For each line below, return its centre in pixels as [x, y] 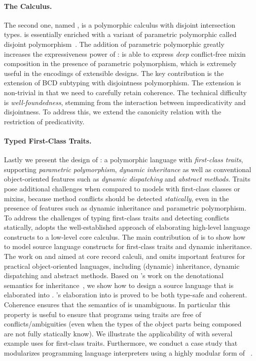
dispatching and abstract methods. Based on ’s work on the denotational [114, 275]
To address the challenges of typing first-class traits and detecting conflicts [117, 217]
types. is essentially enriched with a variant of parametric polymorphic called [120, 34]
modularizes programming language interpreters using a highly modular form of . [128, 353]
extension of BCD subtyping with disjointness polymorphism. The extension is [123, 83]
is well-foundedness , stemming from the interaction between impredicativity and [125, 102]
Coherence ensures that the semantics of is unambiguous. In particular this [117, 305]
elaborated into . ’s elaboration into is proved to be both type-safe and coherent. [126, 295]
